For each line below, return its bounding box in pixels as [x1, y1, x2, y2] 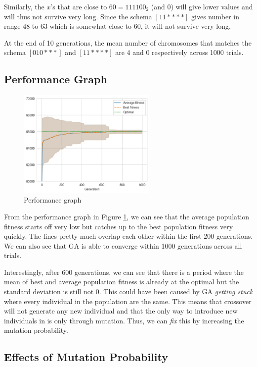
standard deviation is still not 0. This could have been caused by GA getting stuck [4, 286, 253, 297]
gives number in [191, 11, 239, 21]
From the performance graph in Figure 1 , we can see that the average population [4, 211, 250, 221]
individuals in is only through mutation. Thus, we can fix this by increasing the [4, 315, 244, 325]
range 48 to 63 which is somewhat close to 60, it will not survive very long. [4, 21, 231, 31]
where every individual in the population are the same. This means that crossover [4, 296, 252, 306]
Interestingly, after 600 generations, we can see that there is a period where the [4, 266, 244, 277]
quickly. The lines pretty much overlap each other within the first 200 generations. [4, 231, 253, 241]
